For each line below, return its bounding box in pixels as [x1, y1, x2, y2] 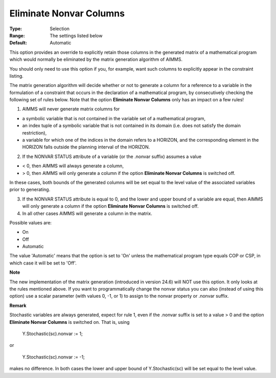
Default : [9, 40, 28, 46]
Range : [9, 32, 25, 38]
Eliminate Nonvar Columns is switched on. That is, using [9, 319, 130, 325]
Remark [9, 302, 27, 308]
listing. [9, 73, 24, 79]
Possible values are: [9, 219, 52, 226]
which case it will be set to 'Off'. [9, 260, 77, 266]
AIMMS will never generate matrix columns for [22, 106, 120, 112]
